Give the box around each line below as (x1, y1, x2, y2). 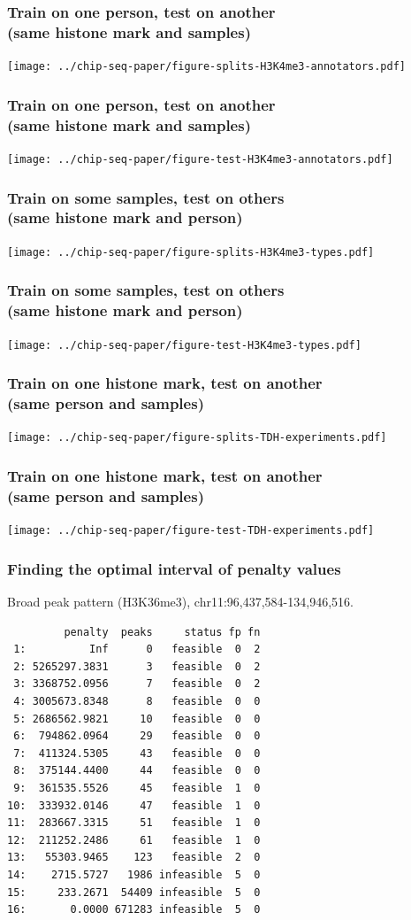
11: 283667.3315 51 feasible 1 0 (7, 816, 261, 830)
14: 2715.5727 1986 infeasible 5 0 (7, 868, 261, 881)
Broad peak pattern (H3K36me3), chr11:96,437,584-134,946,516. (7, 592, 354, 610)
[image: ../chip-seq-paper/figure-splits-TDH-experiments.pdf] (7, 431, 387, 445)
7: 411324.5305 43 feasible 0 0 (13, 746, 261, 760)
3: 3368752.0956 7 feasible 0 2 (13, 677, 261, 691)
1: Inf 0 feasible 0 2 (13, 643, 261, 656)
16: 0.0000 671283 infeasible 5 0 (7, 903, 261, 916)
